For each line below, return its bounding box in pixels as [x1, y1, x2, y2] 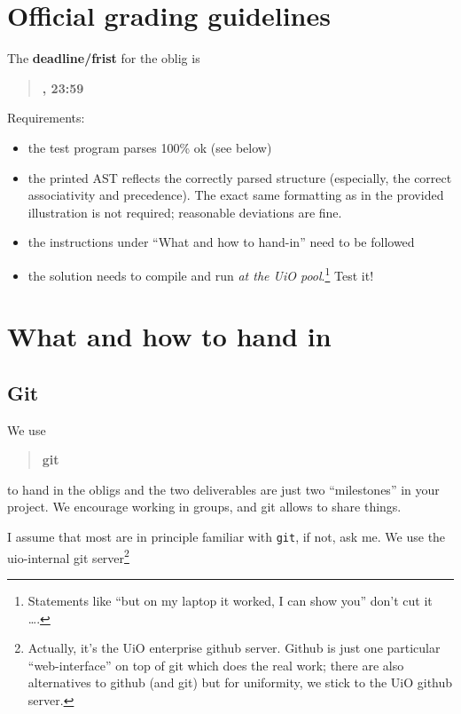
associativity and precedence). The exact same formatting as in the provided [27, 186, 444, 204]
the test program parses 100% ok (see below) [27, 138, 272, 156]
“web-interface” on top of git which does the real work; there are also [27, 655, 404, 674]
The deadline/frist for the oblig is [7, 49, 200, 67]
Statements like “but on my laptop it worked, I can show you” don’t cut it [27, 591, 433, 609]
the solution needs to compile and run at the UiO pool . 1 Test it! [27, 263, 374, 284]
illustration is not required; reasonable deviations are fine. [27, 202, 342, 221]
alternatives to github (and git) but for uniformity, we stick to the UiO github [27, 673, 453, 692]
